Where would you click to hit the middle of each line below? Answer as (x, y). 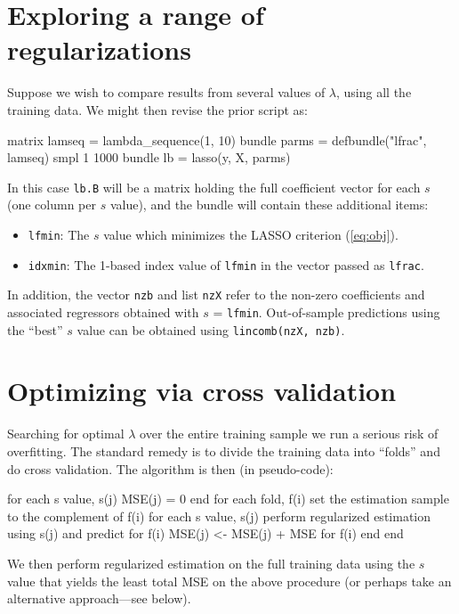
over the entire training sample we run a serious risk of (289, 434)
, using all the (374, 92)
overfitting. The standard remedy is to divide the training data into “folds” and (224, 450)
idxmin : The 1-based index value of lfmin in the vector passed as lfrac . (226, 264)
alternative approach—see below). (99, 598)
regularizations (99, 49)
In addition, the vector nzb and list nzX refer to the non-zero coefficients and (216, 295)
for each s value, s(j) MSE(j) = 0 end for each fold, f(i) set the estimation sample (228, 499)
